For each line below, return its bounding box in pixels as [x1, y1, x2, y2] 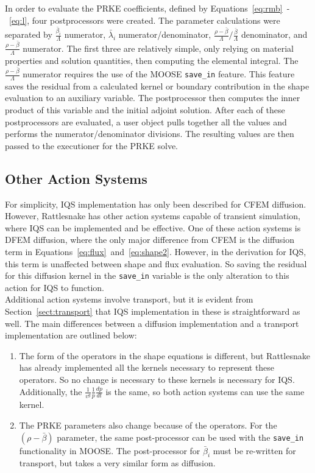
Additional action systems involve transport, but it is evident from [5, 293, 253, 306]
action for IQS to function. [5, 281, 105, 293]
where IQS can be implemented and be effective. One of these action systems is [5, 221, 301, 234]
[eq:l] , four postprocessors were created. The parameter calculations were [9, 13, 280, 26]
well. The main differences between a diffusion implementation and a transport [5, 317, 299, 329]
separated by [5, 28, 52, 41]
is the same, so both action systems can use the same [105, 385, 305, 398]
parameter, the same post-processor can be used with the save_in [57, 430, 304, 443]
